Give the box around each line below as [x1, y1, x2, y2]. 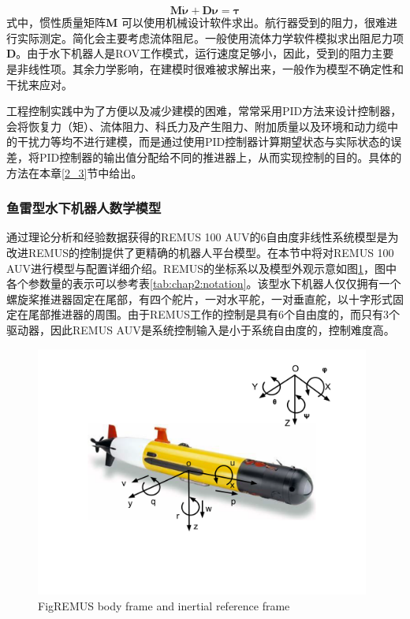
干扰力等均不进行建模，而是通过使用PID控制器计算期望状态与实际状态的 [17, 133, 391, 150]
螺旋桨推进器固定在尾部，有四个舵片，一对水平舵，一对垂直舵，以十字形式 [6, 290, 393, 307]
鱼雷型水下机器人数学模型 [6, 198, 162, 218]
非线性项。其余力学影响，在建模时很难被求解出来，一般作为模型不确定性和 [17, 61, 404, 76]
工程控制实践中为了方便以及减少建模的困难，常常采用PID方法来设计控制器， [6, 103, 402, 119]
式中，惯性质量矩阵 [6, 14, 106, 31]
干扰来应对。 [6, 76, 73, 92]
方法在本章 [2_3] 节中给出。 [6, 164, 143, 181]
